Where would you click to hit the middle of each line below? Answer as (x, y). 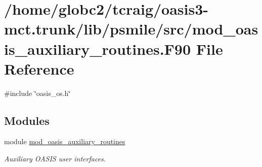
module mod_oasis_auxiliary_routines (65, 141)
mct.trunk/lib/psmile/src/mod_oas (131, 29)
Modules (27, 120)
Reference (39, 68)
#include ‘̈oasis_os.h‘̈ (37, 93)
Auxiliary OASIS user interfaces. (55, 159)
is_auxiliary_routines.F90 (98, 48)
